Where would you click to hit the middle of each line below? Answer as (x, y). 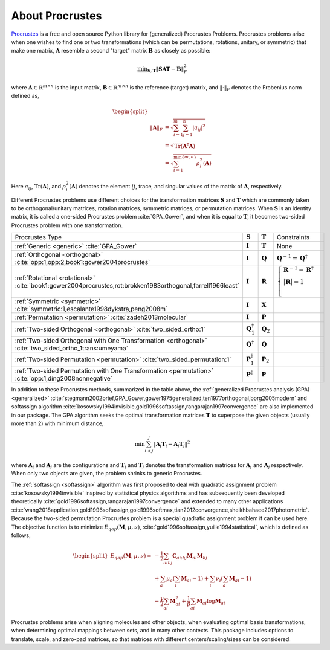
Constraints (293, 237)
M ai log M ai (211, 602)
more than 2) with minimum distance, (57, 423)
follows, (21, 535)
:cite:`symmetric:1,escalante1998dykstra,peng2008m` (91, 309)
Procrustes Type (38, 237)
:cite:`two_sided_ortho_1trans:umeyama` (72, 348)
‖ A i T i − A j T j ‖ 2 (172, 444)
